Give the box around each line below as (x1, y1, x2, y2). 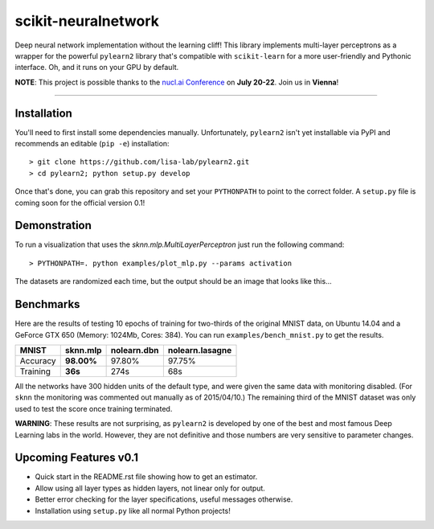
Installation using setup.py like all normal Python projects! (35, 506, 231, 515)
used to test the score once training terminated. (14, 404, 173, 413)
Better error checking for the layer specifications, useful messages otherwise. (35, 494, 293, 504)
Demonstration (14, 219, 92, 232)
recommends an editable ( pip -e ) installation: (14, 139, 170, 149)
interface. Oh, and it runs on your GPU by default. (14, 63, 179, 72)
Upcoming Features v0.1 (14, 451, 138, 465)
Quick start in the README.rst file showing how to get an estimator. (35, 472, 258, 482)
